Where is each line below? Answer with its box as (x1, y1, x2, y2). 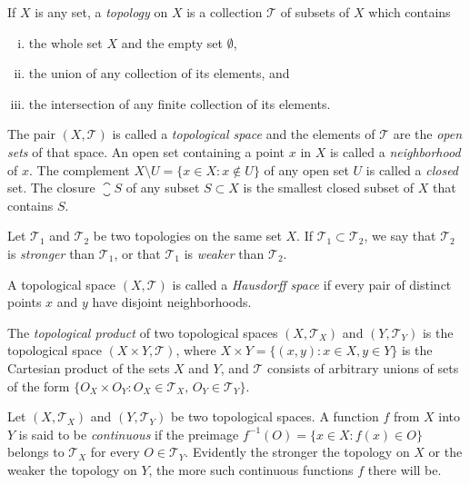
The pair (7, 124, 55, 144)
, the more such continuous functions (148, 460, 354, 479)
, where (175, 341, 216, 360)
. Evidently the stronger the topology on (185, 442, 410, 461)
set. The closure (7, 178, 95, 197)
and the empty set (121, 33, 223, 52)
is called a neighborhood (329, 142, 461, 161)
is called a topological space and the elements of (112, 124, 375, 144)
